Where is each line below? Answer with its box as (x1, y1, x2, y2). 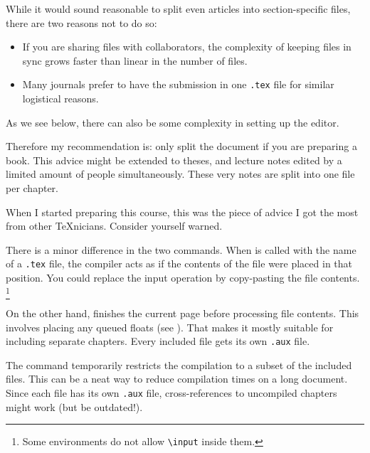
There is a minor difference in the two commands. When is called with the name (6, 242, 356, 257)
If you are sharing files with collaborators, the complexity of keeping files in (22, 39, 351, 54)
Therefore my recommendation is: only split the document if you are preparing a (6, 139, 357, 154)
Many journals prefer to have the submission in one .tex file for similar (22, 77, 334, 92)
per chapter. (6, 181, 58, 195)
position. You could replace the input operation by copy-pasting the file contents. (6, 270, 360, 285)
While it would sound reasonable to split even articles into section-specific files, (6, 1, 351, 16)
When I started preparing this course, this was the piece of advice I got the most (6, 204, 359, 219)
